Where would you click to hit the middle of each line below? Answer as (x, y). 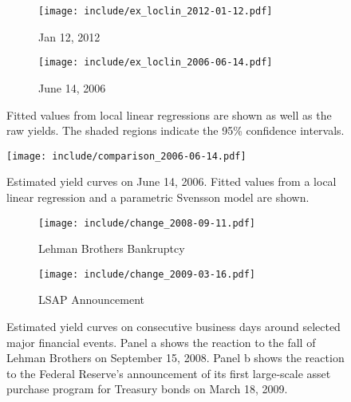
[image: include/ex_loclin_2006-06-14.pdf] (156, 63)
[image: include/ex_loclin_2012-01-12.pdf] (156, 11)
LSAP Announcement (92, 300)
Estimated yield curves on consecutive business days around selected (174, 327)
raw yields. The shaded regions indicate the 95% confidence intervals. (175, 130)
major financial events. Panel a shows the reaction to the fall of (161, 342)
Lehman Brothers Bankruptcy (112, 248)
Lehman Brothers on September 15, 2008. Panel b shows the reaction (175, 358)
